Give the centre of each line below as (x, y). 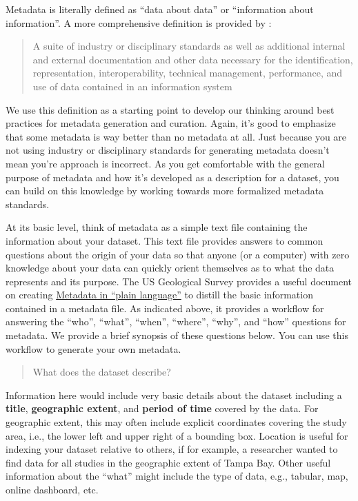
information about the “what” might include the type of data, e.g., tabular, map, (177, 476)
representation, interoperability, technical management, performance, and (188, 73)
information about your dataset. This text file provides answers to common (165, 240)
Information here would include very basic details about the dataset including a (174, 395)
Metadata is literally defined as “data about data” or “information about (160, 9)
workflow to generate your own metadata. (93, 348)
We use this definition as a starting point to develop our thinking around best (170, 109)
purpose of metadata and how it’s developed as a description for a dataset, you (172, 177)
